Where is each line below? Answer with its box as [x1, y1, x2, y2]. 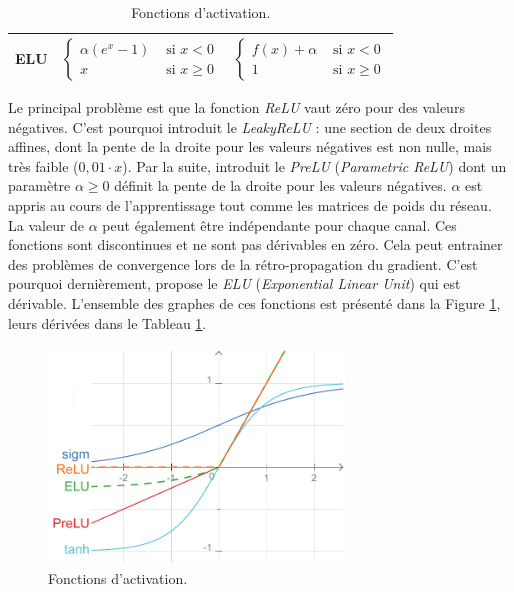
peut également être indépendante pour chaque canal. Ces [102, 214, 457, 235]
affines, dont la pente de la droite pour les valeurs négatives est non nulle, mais [8, 136, 492, 157]
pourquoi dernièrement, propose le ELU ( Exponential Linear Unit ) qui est [8, 273, 461, 294]
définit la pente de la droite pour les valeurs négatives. [114, 175, 447, 196]
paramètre [8, 175, 71, 196]
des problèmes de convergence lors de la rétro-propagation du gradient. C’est [8, 253, 478, 274]
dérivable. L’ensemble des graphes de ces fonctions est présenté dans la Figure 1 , [8, 293, 501, 314]
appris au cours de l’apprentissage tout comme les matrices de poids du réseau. [8, 195, 492, 216]
